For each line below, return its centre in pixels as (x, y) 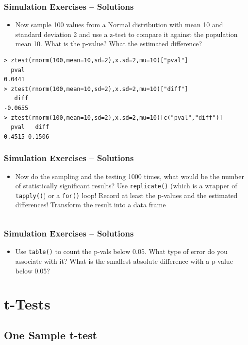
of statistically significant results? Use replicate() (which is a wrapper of (126, 186)
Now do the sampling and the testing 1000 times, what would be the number (130, 176)
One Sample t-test (50, 335)
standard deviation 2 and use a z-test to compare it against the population (126, 34)
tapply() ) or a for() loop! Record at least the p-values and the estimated (126, 195)
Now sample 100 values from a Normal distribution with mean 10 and (119, 25)
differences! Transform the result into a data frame (91, 205)
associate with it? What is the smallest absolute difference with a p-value (124, 261)
